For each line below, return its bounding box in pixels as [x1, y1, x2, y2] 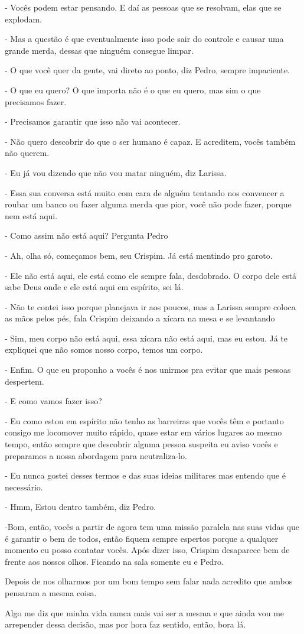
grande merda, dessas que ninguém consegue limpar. [5, 44, 194, 56]
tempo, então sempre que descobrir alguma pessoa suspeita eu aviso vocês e [5, 438, 278, 450]
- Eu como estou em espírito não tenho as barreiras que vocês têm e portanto [5, 414, 284, 427]
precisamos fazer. [5, 95, 67, 108]
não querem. [5, 147, 50, 159]
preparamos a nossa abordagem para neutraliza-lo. [5, 449, 187, 461]
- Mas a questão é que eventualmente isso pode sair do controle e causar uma [5, 32, 284, 45]
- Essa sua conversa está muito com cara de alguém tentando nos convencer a [5, 186, 285, 199]
